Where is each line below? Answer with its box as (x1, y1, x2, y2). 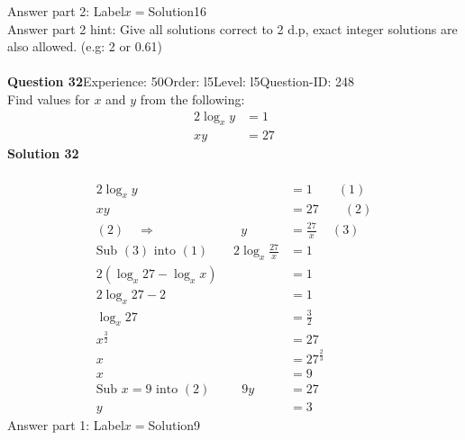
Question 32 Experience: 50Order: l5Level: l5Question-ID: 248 (7, 72, 354, 91)
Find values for (7, 89, 90, 108)
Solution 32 (7, 144, 79, 163)
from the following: (140, 89, 245, 108)
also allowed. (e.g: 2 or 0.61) (7, 37, 162, 56)
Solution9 (148, 415, 201, 434)
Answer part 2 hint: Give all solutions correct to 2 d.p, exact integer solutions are (7, 19, 458, 38)
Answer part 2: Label (7, 2, 124, 20)
